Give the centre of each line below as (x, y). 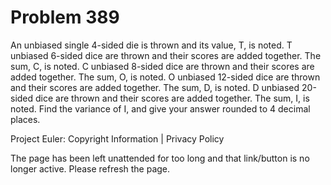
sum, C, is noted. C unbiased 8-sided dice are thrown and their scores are (162, 66)
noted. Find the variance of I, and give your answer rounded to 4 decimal (160, 108)
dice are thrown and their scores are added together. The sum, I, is (172, 98)
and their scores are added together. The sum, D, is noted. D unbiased (155, 87)
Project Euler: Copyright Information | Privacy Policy (117, 138)
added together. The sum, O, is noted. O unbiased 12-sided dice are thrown (165, 77)
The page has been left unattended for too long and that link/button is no (160, 158)
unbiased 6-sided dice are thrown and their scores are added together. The (166, 55)
